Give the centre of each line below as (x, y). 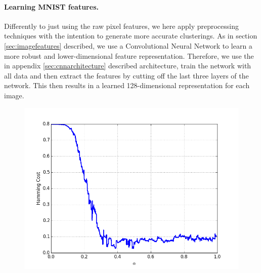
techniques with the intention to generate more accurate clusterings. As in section (131, 36)
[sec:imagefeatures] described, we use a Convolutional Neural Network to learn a (128, 45)
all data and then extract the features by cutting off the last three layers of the (126, 75)
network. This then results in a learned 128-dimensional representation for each (127, 85)
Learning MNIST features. (51, 6)
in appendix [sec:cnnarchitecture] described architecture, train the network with (128, 66)
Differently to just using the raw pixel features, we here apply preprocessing (121, 26)
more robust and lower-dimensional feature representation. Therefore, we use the (129, 55)
